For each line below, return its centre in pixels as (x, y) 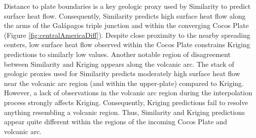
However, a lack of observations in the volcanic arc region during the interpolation (128, 93)
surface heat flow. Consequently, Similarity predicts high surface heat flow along (125, 15)
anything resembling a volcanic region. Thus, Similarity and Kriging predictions (125, 112)
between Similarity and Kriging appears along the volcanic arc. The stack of (119, 64)
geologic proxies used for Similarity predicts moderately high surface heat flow (122, 73)
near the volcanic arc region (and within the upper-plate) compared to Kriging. (124, 83)
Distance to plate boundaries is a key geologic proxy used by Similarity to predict (127, 6)
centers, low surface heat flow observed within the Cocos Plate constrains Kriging (127, 44)
